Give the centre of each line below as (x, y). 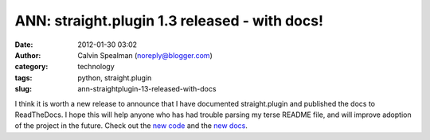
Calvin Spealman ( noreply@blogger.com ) (145, 55)
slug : (23, 89)
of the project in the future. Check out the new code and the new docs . (131, 126)
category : (31, 67)
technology (96, 67)
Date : (24, 45)
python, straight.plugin (115, 78)
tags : (23, 78)
